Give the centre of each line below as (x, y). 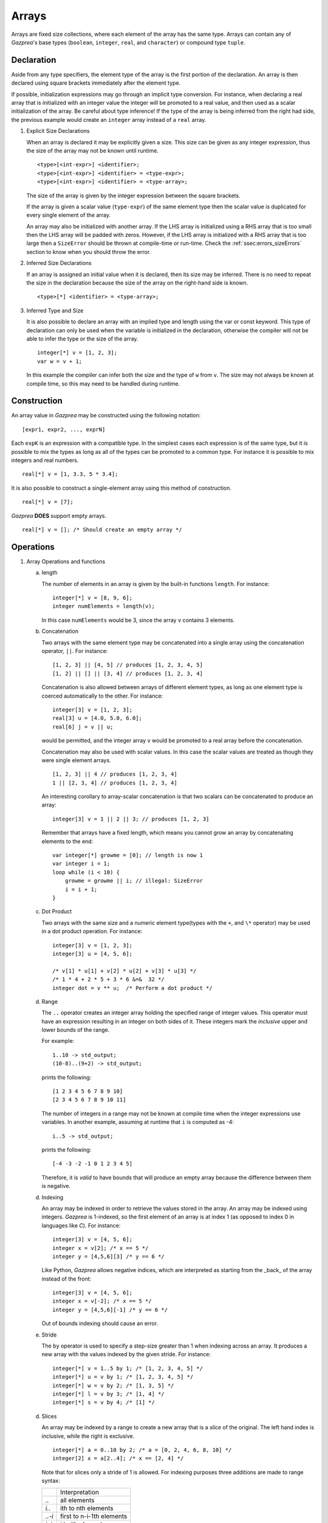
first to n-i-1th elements (94, 1516)
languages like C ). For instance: (81, 1225)
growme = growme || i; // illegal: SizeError (134, 881)
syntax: (51, 1481)
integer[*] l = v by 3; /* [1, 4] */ (109, 1394)
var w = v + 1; (60, 361)
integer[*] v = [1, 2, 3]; (77, 353)
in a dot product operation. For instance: (92, 931)
